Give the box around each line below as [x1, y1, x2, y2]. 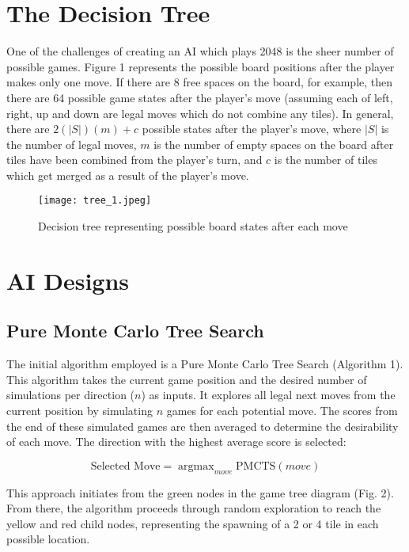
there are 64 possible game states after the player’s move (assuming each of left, [6, 89, 393, 105]
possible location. [6, 531, 90, 547]
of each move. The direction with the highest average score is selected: [6, 433, 347, 450]
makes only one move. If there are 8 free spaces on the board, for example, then [6, 74, 393, 90]
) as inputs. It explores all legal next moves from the [141, 386, 396, 403]
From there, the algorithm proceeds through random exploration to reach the [6, 500, 381, 516]
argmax [178, 460, 214, 472]
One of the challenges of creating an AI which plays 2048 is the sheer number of [6, 43, 394, 59]
